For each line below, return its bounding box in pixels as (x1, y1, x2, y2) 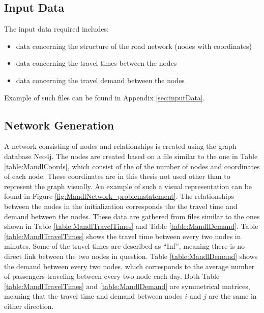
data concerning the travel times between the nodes (16, 58, 177, 68)
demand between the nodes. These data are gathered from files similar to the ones (4, 211, 260, 221)
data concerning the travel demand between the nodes (16, 74, 185, 85)
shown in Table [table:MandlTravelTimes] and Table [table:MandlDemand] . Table (4, 221, 258, 231)
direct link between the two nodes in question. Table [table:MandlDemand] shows (4, 250, 258, 261)
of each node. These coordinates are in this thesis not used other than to (4, 171, 230, 181)
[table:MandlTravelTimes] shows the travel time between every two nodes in (4, 230, 241, 241)
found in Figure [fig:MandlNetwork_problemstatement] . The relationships (4, 191, 234, 201)
